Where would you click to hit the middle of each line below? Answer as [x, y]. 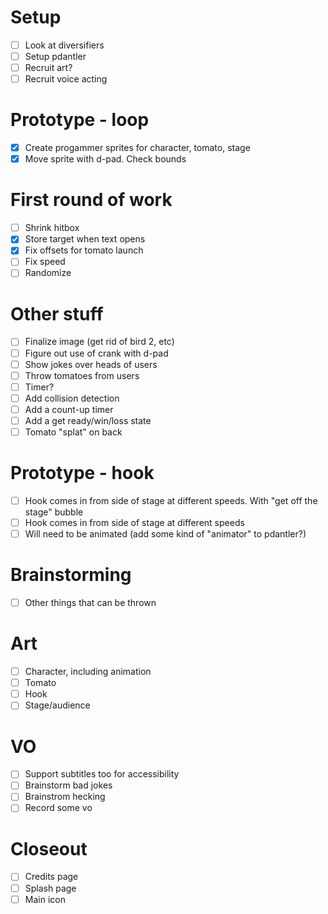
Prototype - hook [82, 473]
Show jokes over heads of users [91, 364]
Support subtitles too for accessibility [102, 774]
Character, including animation [88, 672]
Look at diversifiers [64, 45]
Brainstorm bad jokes [68, 785]
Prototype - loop [80, 120]
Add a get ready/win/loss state [88, 420]
